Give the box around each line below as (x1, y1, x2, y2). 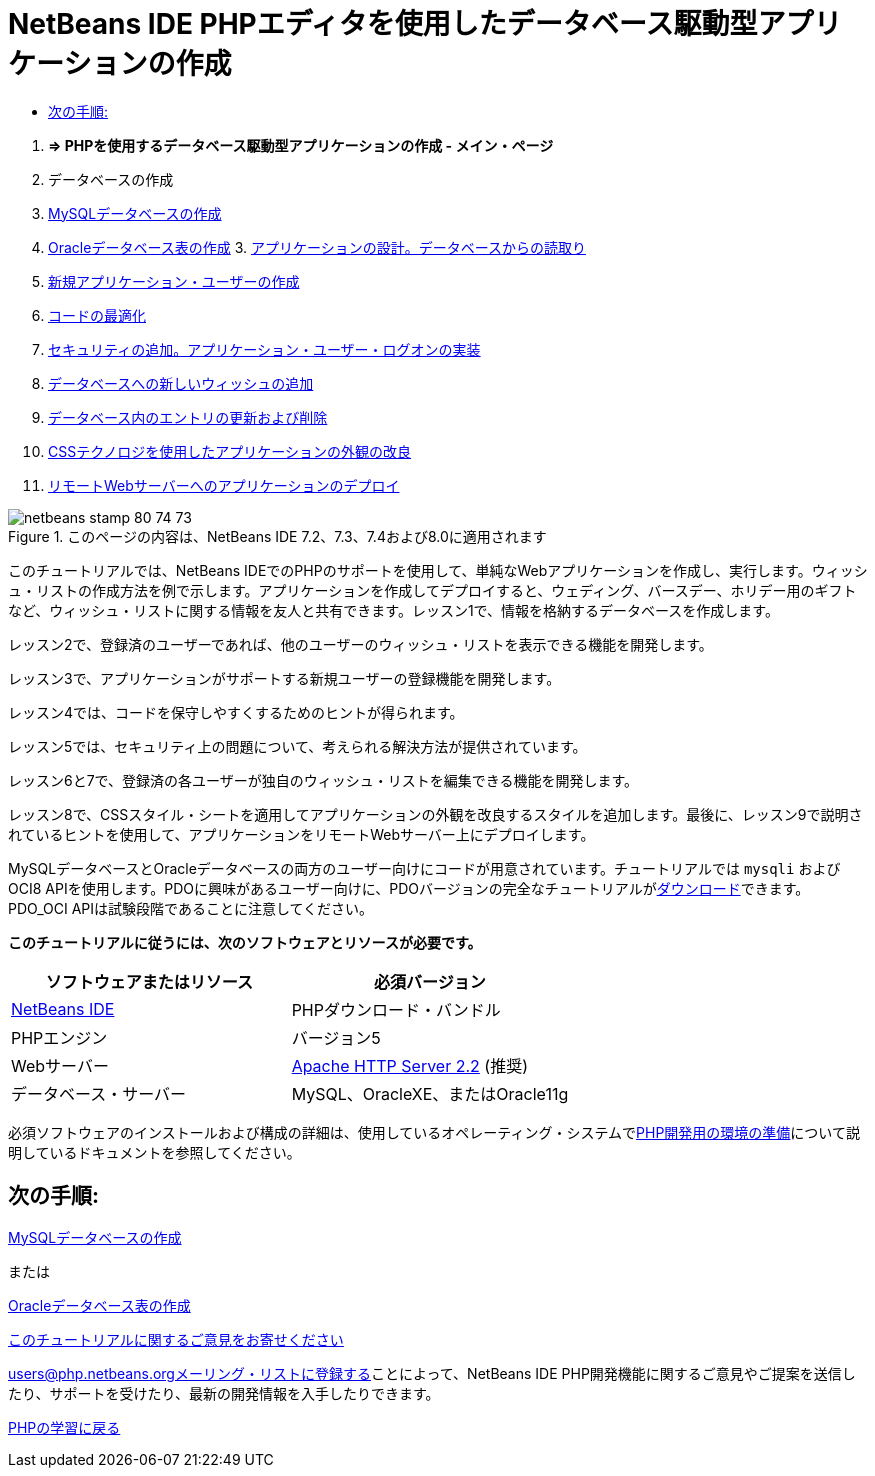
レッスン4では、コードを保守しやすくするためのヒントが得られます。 (8, 703, 464, 721)
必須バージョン (374, 971, 486, 992)
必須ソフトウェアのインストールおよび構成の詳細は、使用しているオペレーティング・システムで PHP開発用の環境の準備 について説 (8, 1123, 860, 1141)
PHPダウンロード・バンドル (291, 999, 501, 1020)
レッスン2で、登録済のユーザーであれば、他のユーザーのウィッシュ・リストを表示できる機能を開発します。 (8, 635, 713, 653)
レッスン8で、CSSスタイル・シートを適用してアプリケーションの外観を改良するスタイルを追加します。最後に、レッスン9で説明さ (8, 805, 863, 823)
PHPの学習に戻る (8, 1418, 121, 1436)
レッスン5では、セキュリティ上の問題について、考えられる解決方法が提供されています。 (8, 737, 587, 755)
